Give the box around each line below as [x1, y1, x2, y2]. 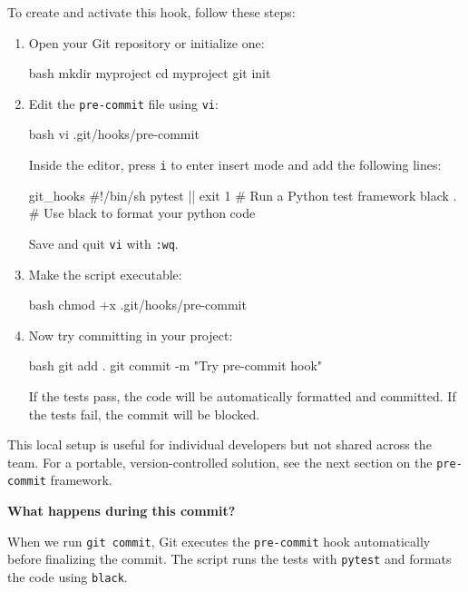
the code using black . [7, 567, 128, 586]
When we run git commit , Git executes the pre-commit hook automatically [7, 531, 431, 550]
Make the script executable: [28, 264, 182, 283]
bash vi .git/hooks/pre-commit [28, 124, 200, 143]
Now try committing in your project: [28, 325, 233, 344]
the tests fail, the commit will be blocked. [28, 404, 260, 423]
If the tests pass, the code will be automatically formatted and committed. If [28, 386, 456, 405]
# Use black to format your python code [28, 203, 256, 222]
